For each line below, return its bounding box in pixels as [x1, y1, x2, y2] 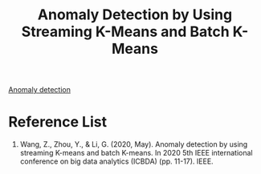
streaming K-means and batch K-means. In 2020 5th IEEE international [19, 148, 253, 158]
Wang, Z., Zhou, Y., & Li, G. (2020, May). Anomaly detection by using [19, 140, 248, 149]
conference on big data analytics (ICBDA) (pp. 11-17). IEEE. [19, 156, 214, 166]
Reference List [8, 113, 107, 132]
